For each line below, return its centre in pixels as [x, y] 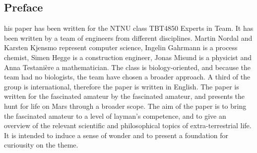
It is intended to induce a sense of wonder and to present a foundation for [116, 135]
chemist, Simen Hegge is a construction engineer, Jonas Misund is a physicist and [128, 57]
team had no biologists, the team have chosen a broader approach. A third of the [127, 77]
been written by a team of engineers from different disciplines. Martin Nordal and [128, 38]
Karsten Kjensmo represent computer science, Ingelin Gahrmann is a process [121, 47]
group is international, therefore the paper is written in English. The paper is [122, 86]
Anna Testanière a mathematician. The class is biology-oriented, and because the [128, 67]
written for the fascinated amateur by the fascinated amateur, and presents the [125, 96]
